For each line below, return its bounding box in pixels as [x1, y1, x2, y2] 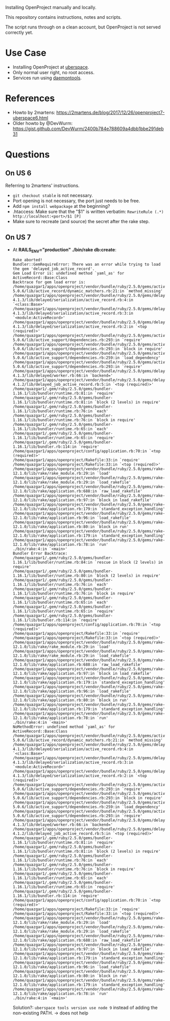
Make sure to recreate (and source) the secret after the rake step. [12, 218, 150, 224]
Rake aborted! [12, 258, 43, 263]
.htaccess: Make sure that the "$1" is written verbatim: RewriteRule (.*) [12, 208, 164, 214]
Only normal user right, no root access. [12, 69, 95, 75]
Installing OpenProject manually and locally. [5, 5, 96, 10]
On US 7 [5, 233, 31, 242]
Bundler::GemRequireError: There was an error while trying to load [12, 262, 161, 267]
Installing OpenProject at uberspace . [12, 64, 89, 70]
